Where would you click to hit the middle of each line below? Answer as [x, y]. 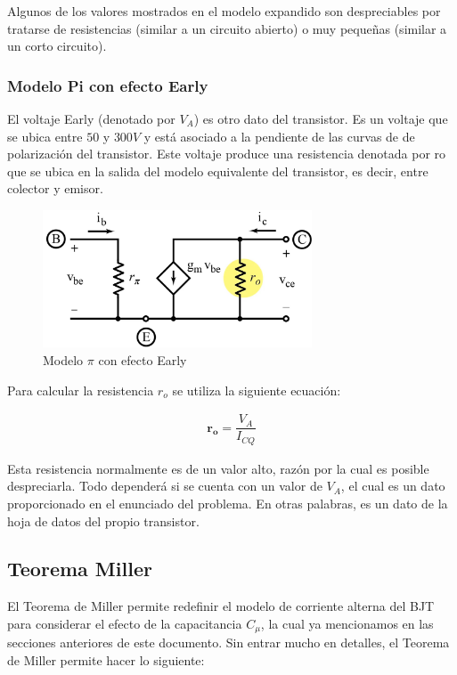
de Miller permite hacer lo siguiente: [106, 659]
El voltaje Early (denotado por [91, 118]
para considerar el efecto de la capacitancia [125, 623]
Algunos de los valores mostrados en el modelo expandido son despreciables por [224, 11]
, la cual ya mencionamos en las [347, 623]
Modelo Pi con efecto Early [108, 85]
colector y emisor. [55, 188]
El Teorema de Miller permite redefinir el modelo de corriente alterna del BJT [221, 606]
